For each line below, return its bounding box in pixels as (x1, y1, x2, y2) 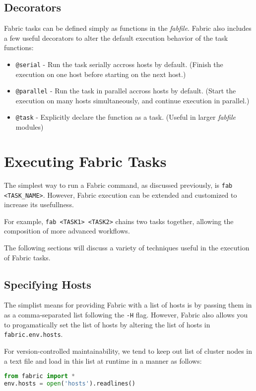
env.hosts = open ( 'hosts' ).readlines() (4, 380, 135, 387)
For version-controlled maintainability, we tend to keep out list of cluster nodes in (4, 345, 253, 356)
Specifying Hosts (4, 276, 91, 292)
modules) (15, 122, 44, 132)
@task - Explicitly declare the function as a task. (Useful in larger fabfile (15, 112, 236, 122)
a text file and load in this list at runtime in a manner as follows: (4, 355, 202, 366)
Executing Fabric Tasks (4, 151, 167, 171)
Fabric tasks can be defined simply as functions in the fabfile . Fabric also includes (4, 23, 252, 33)
